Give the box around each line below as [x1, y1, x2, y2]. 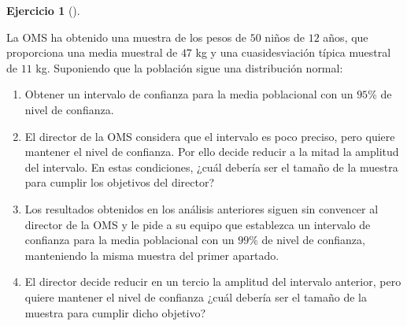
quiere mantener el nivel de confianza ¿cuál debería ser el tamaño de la [24, 288, 367, 305]
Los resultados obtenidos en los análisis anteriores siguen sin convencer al [24, 200, 379, 217]
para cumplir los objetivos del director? [24, 174, 215, 191]
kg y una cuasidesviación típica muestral [195, 44, 391, 61]
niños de [265, 28, 305, 45]
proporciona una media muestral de [6, 44, 178, 61]
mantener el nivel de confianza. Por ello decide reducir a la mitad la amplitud [24, 143, 399, 160]
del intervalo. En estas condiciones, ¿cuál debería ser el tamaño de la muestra [24, 158, 398, 175]
